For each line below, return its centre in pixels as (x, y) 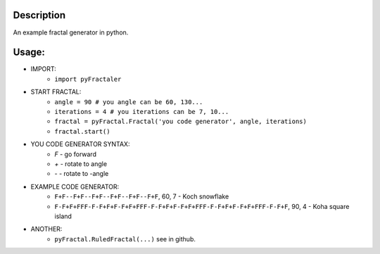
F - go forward (75, 154)
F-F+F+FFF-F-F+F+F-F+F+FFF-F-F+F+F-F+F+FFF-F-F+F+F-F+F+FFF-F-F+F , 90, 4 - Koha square (202, 206)
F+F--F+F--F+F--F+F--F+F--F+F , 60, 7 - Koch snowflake (142, 196)
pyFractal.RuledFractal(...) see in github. (125, 239)
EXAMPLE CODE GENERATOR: (75, 186)
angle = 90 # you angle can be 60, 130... (129, 102)
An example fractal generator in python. (71, 32)
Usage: (29, 52)
